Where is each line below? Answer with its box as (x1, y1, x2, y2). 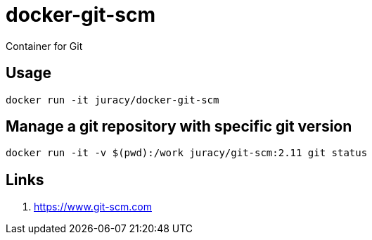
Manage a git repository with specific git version (6, 118, 352, 136)
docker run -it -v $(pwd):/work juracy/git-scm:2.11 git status (6, 147, 368, 159)
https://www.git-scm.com (34, 201, 152, 213)
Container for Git (6, 39, 83, 52)
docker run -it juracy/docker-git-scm (6, 94, 219, 106)
